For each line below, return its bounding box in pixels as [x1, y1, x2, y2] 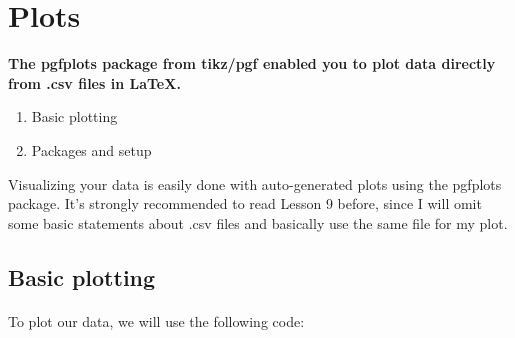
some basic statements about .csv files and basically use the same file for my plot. [8, 212, 508, 233]
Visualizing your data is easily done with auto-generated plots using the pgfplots [8, 173, 502, 194]
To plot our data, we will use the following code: [8, 310, 305, 331]
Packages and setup [31, 139, 152, 160]
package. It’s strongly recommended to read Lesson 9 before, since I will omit [8, 193, 482, 214]
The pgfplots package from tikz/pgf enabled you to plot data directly [8, 53, 496, 74]
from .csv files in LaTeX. [8, 72, 181, 93]
